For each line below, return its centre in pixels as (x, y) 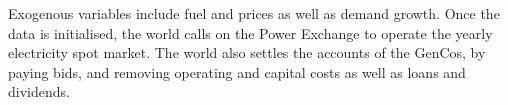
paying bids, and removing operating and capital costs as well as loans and (237, 71)
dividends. (39, 91)
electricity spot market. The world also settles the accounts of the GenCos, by (247, 52)
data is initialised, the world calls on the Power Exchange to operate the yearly (250, 32)
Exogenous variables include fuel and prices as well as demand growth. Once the (254, 13)
